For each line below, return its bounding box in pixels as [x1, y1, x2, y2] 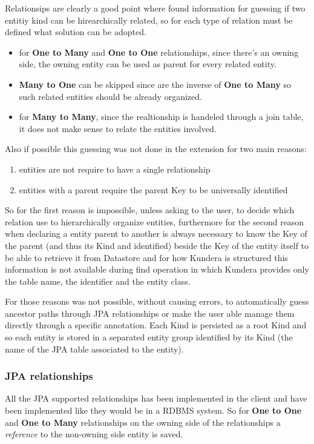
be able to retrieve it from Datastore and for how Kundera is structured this [5, 251, 288, 263]
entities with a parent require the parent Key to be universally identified [19, 183, 288, 196]
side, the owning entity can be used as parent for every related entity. [19, 58, 276, 70]
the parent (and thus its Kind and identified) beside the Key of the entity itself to [5, 239, 309, 251]
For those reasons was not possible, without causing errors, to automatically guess [5, 295, 309, 308]
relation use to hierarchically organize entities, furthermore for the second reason [5, 215, 304, 228]
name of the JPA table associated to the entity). [5, 342, 184, 355]
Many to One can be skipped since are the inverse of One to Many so [19, 78, 291, 90]
